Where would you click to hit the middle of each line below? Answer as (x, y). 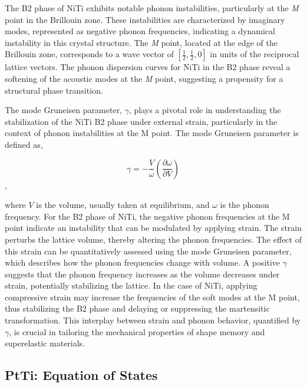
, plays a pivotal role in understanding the (205, 110)
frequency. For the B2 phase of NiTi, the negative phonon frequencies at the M (147, 216)
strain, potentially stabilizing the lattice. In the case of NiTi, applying (131, 285)
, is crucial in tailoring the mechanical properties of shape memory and (137, 331)
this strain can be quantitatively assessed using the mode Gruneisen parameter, (148, 251)
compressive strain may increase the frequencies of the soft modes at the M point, (152, 297)
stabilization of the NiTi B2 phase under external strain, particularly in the (141, 121)
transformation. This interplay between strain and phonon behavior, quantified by (153, 320)
